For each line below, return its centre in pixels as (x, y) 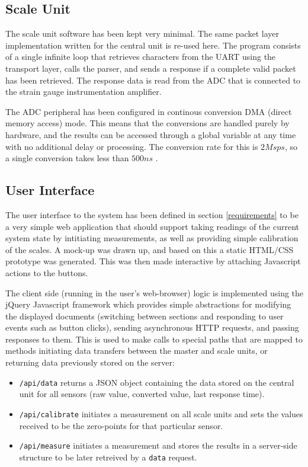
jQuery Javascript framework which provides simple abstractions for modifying (148, 304)
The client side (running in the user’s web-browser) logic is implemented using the (155, 292)
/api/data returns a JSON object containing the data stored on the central (157, 382)
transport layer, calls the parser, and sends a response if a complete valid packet (151, 68)
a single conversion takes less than (67, 158)
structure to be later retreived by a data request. (108, 457)
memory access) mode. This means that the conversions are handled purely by (147, 123)
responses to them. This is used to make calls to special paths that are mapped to (154, 339)
